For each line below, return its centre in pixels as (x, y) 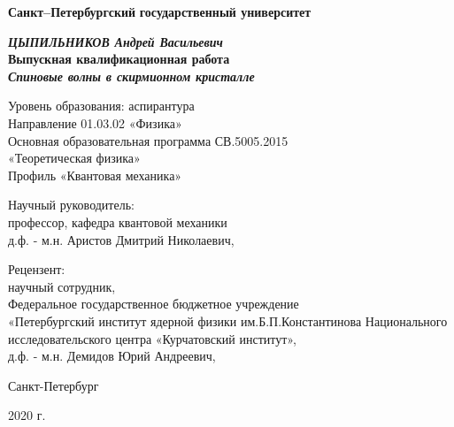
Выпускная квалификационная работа (119, 59)
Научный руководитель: (71, 205)
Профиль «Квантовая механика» (95, 175)
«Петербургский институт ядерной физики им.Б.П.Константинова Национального (228, 320)
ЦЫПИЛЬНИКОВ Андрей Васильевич (115, 41)
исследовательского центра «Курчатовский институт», (152, 338)
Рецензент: (37, 269)
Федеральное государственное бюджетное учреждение (154, 304)
